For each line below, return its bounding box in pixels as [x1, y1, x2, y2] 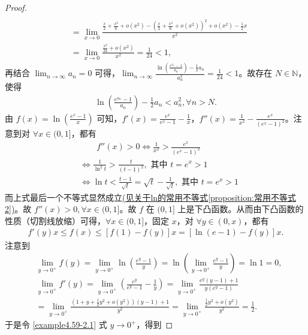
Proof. [5, 1, 27, 13]
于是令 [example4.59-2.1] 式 [5, 318, 107, 331]
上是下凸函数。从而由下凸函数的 [177, 203, 304, 215]
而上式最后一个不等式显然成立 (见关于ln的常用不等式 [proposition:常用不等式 [5, 191, 296, 203]
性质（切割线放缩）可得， [5, 214, 105, 227]
